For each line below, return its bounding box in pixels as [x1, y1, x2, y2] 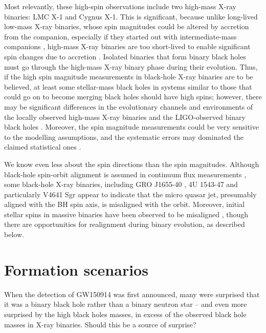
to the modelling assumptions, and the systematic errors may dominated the [4, 131, 244, 142]
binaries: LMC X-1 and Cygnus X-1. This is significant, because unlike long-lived [4, 11, 258, 22]
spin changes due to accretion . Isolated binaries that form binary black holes [4, 51, 246, 61]
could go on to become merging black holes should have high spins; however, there [4, 91, 262, 102]
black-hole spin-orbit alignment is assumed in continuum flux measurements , [4, 169, 247, 179]
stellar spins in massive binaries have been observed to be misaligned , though [4, 209, 249, 219]
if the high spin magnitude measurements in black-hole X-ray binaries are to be [4, 71, 253, 82]
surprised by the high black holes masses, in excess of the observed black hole [4, 308, 247, 319]
